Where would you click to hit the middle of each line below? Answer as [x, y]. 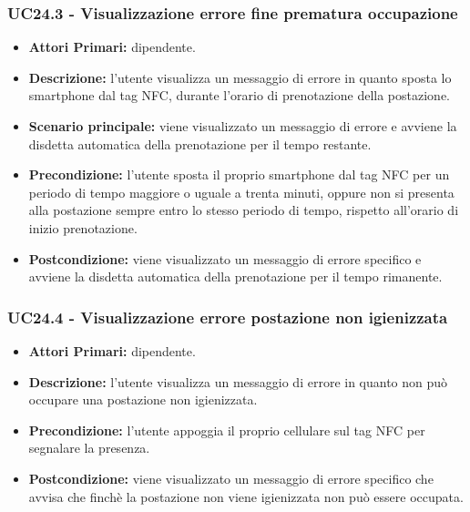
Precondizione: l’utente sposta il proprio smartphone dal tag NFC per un [239, 174]
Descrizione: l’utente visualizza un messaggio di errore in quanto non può [238, 381]
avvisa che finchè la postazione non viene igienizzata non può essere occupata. [246, 496]
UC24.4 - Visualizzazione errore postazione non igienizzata [228, 317]
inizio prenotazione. [83, 227]
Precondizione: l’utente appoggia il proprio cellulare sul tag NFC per [227, 430]
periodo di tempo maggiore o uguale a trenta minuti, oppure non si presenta [241, 192]
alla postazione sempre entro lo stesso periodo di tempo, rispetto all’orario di [244, 210]
